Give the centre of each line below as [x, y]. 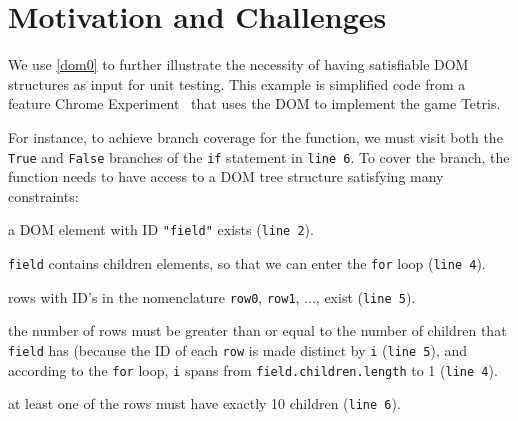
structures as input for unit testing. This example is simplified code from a [237, 83]
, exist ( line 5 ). [365, 296]
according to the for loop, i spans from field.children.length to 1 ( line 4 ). [253, 369]
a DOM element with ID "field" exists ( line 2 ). [161, 229]
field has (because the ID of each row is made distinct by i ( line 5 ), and [238, 349]
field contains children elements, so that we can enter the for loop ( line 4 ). [247, 263]
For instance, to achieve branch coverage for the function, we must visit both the [255, 136]
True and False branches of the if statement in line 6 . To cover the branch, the [259, 156]
